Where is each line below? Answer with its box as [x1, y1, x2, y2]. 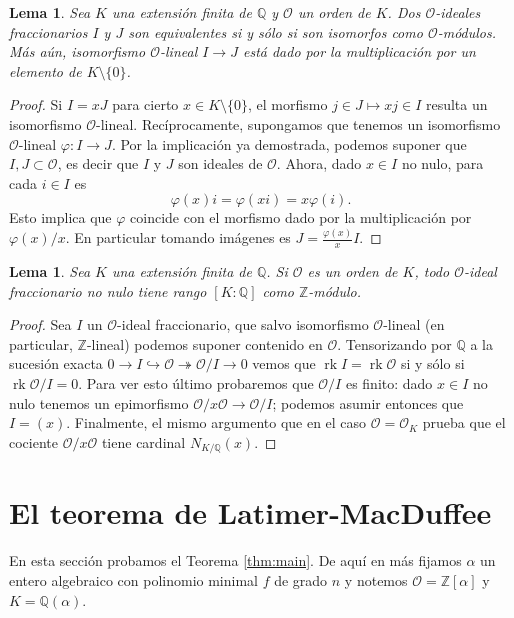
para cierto [112, 94, 179, 115]
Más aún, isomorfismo [9, 41, 146, 62]
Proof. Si [9, 94, 63, 115]
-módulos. [437, 21, 497, 42]
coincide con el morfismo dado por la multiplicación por [130, 207, 472, 228]
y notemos [344, 570, 408, 590]
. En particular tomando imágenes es [65, 227, 291, 248]
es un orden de [307, 261, 398, 282]
